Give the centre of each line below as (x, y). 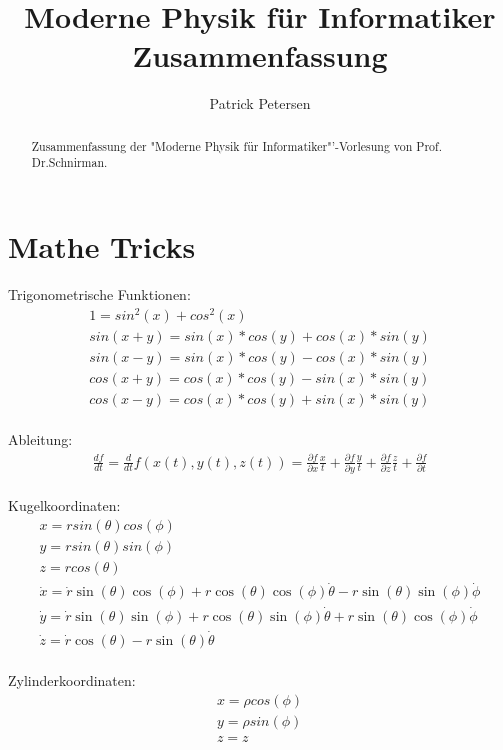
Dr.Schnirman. (69, 162)
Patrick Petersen (260, 103)
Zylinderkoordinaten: (72, 680)
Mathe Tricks (102, 246)
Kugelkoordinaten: (64, 505)
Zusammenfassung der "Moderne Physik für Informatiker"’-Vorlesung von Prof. (236, 145)
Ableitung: (40, 439)
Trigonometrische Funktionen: (99, 293)
